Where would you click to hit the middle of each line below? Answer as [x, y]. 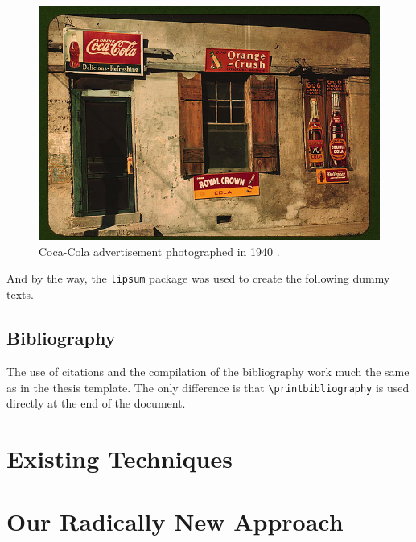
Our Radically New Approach [175, 521]
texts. [20, 294]
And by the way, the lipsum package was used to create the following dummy [198, 278]
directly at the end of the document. [96, 403]
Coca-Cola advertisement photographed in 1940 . [159, 251]
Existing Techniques [119, 458]
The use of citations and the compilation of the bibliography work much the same [208, 371]
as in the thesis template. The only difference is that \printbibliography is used [208, 387]
